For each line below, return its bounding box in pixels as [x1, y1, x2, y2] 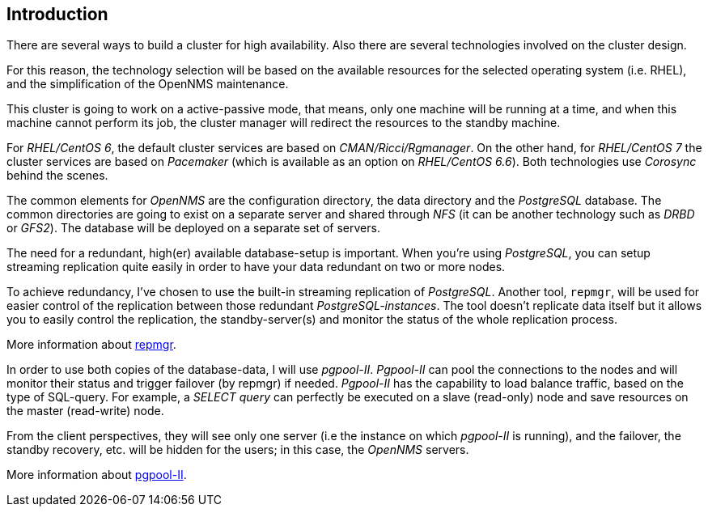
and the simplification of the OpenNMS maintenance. [6, 77, 289, 91]
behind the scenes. [6, 168, 108, 183]
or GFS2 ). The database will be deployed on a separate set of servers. [6, 221, 380, 235]
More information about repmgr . [6, 337, 176, 352]
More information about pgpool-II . [6, 468, 187, 482]
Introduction [6, 4, 108, 24]
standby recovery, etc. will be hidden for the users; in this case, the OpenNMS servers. [6, 443, 469, 457]
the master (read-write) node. [6, 404, 164, 418]
